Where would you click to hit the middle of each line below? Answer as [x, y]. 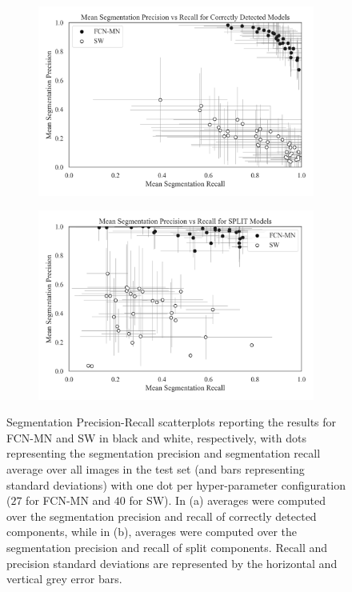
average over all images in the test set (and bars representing [156, 468]
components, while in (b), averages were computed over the [152, 532]
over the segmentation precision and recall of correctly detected [162, 516]
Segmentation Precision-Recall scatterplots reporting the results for [172, 422]
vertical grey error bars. [64, 579]
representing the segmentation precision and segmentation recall [164, 453]
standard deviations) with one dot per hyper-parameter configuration [176, 484]
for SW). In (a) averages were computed [228, 500]
